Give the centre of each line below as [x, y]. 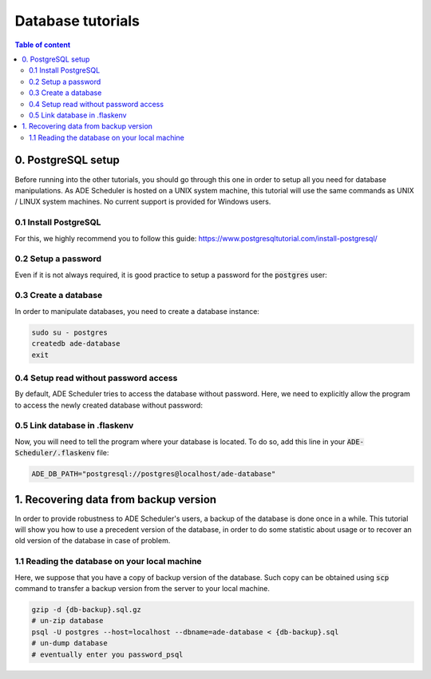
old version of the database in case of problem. [93, 541]
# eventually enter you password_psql [107, 654]
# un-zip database [67, 621]
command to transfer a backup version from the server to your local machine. [142, 588]
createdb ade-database [76, 344]
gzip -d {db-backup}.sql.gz [86, 610]
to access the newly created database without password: [109, 405]
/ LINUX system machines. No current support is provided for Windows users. [143, 202]
